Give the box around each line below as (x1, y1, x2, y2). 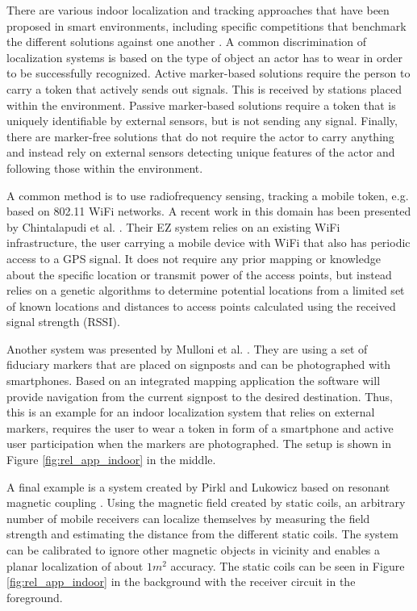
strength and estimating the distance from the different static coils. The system (6, 525, 398, 542)
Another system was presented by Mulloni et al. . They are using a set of (6, 340, 368, 357)
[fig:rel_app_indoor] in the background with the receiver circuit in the (6, 573, 356, 590)
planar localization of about (6, 557, 144, 574)
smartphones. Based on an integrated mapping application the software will (6, 372, 381, 389)
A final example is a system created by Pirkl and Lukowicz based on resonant (6, 478, 390, 495)
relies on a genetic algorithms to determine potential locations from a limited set (6, 282, 405, 299)
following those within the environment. (6, 159, 203, 176)
